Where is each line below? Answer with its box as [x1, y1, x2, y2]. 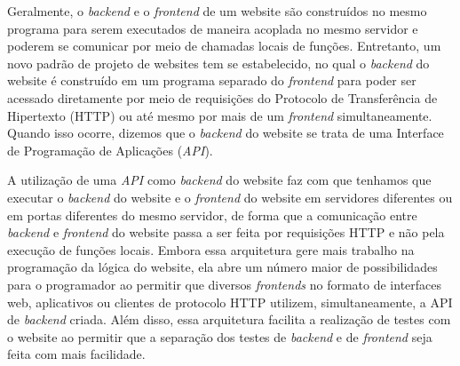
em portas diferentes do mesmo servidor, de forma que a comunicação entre [7, 205, 417, 224]
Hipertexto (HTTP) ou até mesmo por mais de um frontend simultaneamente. [7, 106, 432, 124]
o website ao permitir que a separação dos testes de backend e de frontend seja [7, 327, 432, 346]
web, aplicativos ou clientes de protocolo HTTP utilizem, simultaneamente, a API [7, 292, 453, 311]
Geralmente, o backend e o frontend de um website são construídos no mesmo [7, 2, 427, 20]
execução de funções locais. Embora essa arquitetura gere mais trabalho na [7, 240, 415, 259]
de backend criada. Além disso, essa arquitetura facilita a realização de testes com [7, 310, 451, 329]
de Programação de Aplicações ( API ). [7, 140, 213, 159]
